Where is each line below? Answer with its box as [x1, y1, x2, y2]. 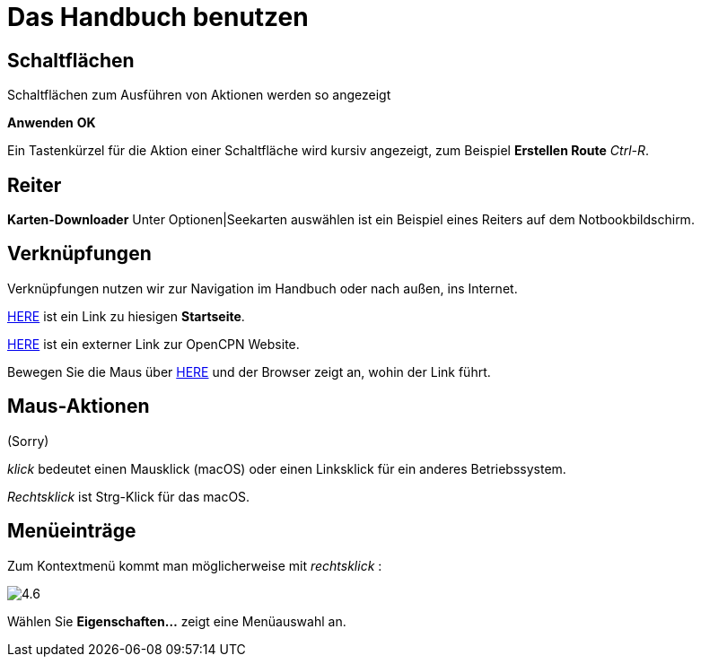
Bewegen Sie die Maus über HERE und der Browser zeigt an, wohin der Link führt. [7, 363, 491, 380]
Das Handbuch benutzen [7, 2, 309, 32]
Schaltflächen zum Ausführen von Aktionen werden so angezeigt [7, 87, 391, 103]
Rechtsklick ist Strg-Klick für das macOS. [7, 488, 250, 504]
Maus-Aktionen [7, 395, 150, 418]
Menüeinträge [7, 520, 136, 543]
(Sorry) [7, 432, 49, 449]
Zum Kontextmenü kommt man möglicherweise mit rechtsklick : [7, 557, 382, 573]
